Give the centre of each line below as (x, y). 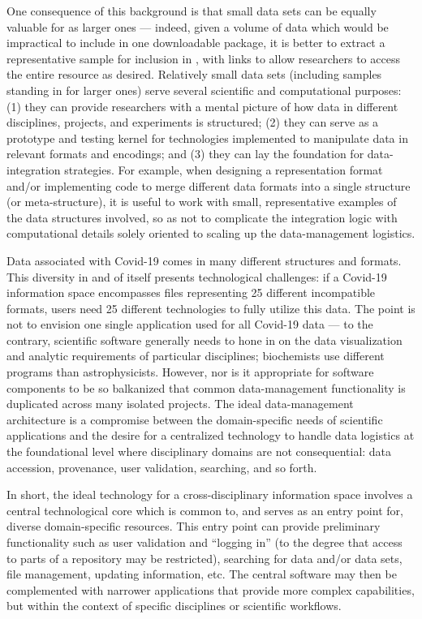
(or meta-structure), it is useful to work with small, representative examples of (202, 202)
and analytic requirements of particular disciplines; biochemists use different (196, 356)
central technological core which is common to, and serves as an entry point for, (205, 510)
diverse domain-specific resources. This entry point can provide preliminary (194, 526)
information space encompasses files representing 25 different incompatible (191, 292)
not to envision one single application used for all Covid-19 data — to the (190, 324)
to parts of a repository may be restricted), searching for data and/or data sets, (205, 558)
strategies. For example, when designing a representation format (224, 169)
